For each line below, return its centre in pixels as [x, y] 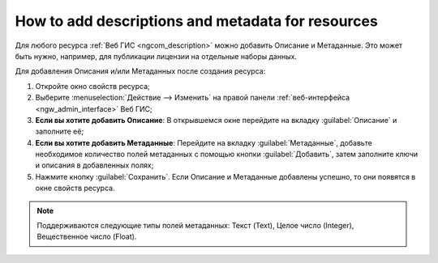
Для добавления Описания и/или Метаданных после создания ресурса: [140, 71]
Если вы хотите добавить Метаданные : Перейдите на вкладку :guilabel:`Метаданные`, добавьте [204, 142]
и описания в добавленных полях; [94, 165]
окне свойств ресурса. [75, 188]
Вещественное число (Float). [87, 237]
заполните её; [60, 131]
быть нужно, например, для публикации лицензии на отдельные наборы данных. [156, 56]
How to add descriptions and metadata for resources [197, 21]
